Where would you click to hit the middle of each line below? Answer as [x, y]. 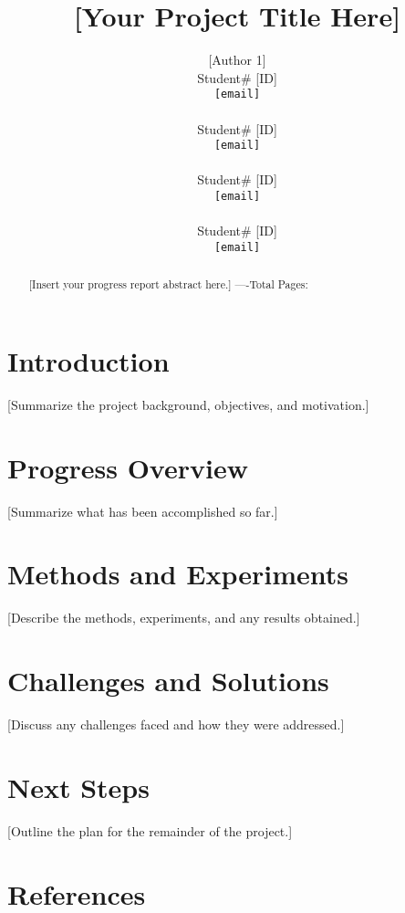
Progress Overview [128, 467]
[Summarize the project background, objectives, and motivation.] [188, 404]
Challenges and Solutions [168, 681]
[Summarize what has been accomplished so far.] [143, 511]
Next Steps [78, 787]
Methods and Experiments [178, 574]
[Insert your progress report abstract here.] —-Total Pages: [168, 284]
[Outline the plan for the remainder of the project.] [150, 830]
